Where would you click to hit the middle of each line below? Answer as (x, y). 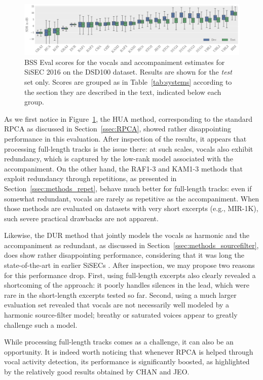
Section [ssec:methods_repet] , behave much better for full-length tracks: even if (128, 188)
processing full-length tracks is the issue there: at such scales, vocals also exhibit (129, 148)
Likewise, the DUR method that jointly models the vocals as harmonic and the (127, 235)
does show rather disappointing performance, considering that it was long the (124, 255)
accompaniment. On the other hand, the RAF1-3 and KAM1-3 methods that (124, 168)
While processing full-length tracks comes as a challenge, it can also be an (119, 342)
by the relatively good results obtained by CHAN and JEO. (97, 372)
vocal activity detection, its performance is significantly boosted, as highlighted (127, 361)
